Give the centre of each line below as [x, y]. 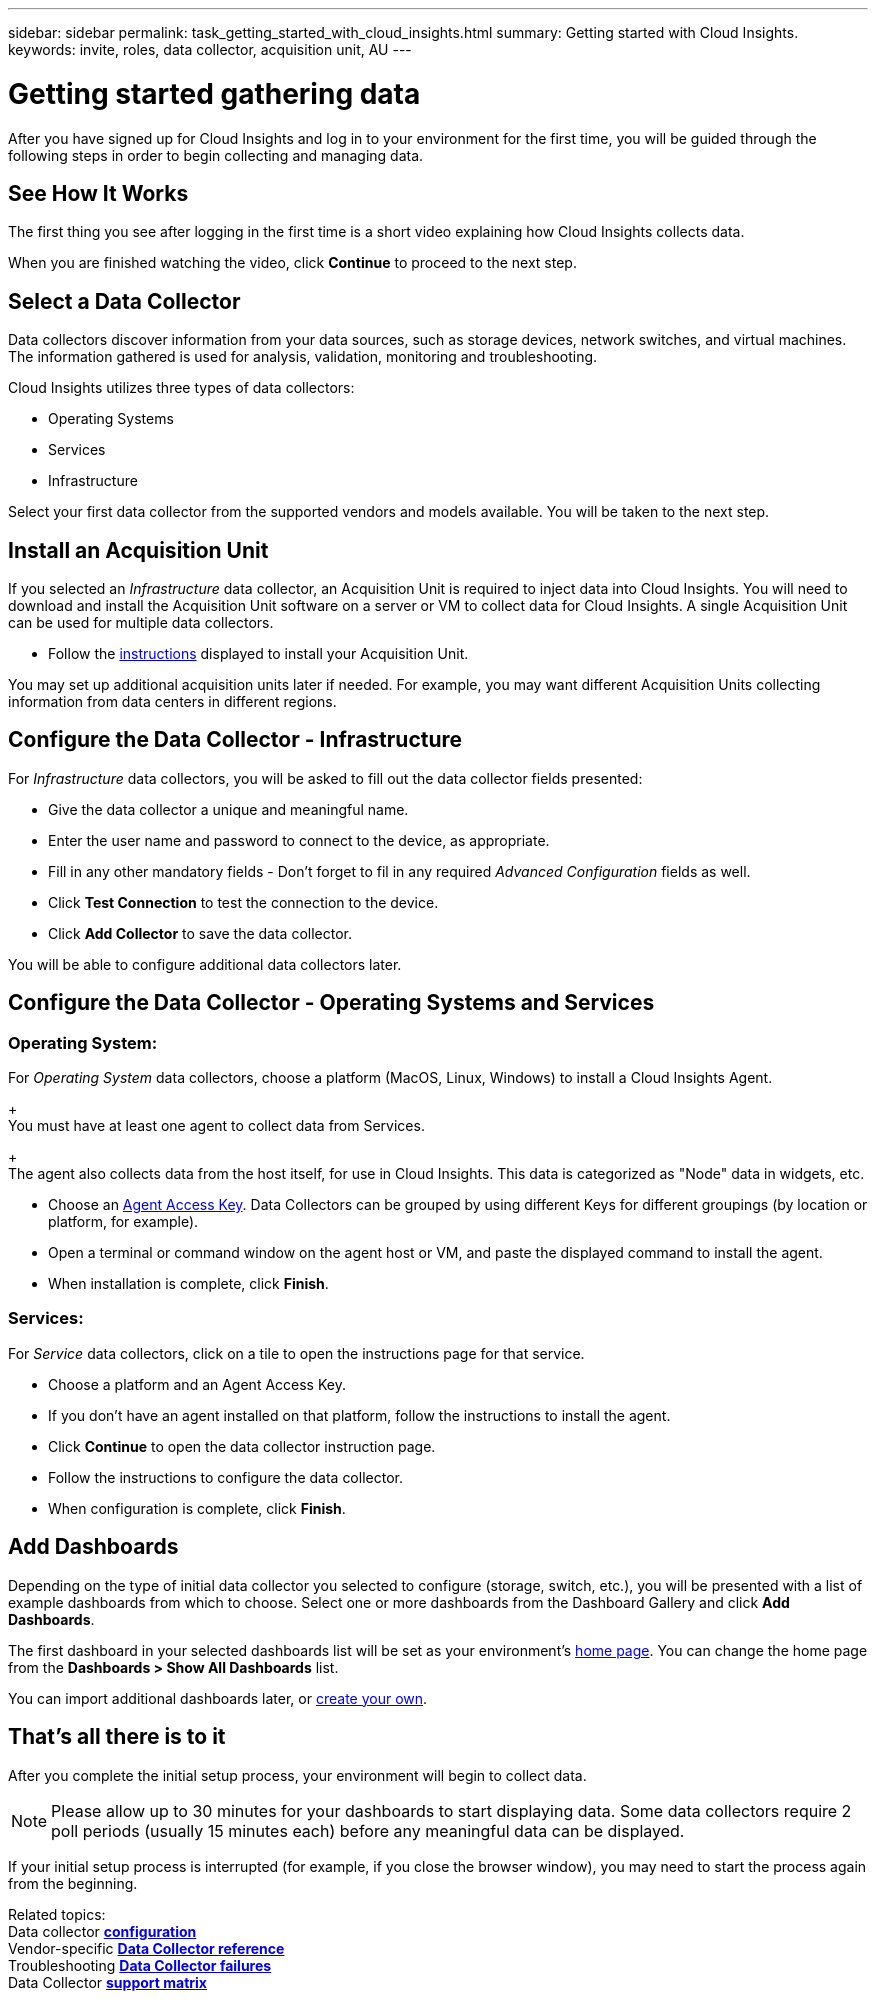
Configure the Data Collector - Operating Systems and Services [331, 1003]
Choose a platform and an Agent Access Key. [197, 1384]
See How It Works [98, 193]
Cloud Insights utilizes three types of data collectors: [181, 388]
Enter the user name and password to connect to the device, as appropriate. [299, 840]
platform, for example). [123, 1222]
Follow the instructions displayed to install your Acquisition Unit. [258, 654]
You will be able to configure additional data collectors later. [205, 964]
